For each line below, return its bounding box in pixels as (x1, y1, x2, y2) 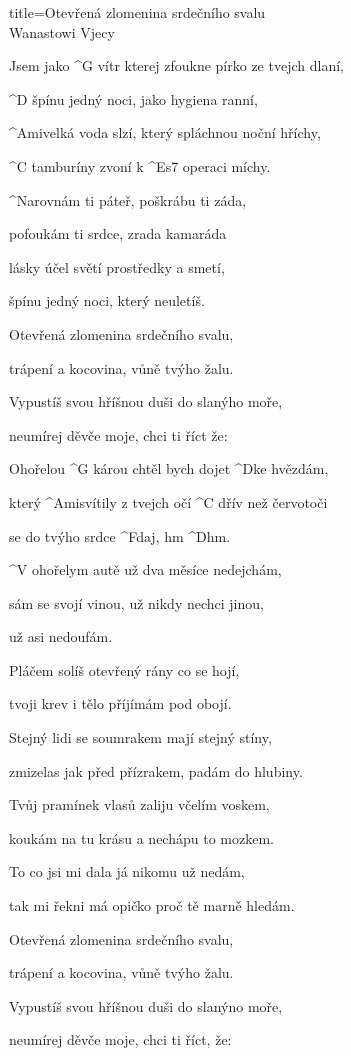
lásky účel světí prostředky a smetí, (9, 256, 225, 277)
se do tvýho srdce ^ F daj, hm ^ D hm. (9, 525, 231, 546)
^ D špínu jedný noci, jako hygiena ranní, (9, 88, 258, 109)
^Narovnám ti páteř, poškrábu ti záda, (9, 189, 247, 210)
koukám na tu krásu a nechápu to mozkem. (9, 827, 274, 848)
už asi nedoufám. (9, 626, 113, 647)
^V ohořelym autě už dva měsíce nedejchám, (9, 559, 282, 580)
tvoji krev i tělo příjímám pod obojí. (9, 693, 232, 714)
